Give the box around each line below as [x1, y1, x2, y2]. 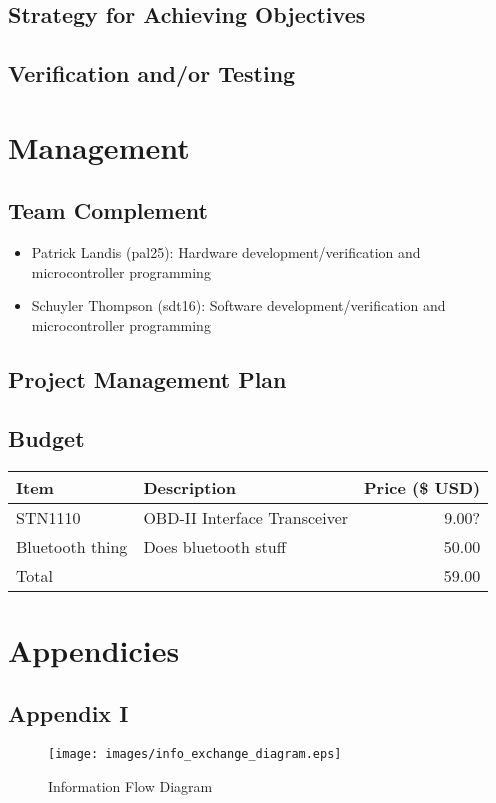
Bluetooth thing [16, 534, 128, 558]
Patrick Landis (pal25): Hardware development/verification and [31, 242, 421, 263]
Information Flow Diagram [48, 775, 213, 796]
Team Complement [8, 195, 208, 226]
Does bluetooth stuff [143, 534, 286, 558]
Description [143, 475, 236, 499]
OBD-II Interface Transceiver [143, 505, 349, 529]
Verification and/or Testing [8, 58, 296, 89]
